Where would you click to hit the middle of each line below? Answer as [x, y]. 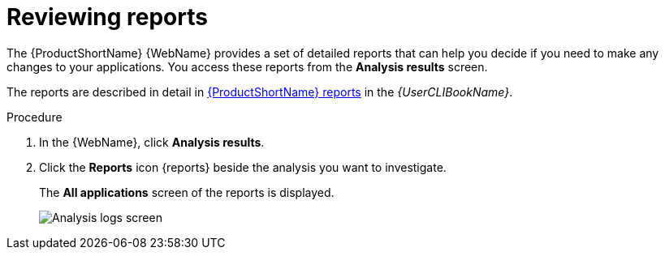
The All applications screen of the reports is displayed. [187, 192]
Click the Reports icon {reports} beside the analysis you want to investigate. [243, 167]
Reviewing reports [107, 17]
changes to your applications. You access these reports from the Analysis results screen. [247, 66]
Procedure [35, 117]
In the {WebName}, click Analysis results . [152, 142]
